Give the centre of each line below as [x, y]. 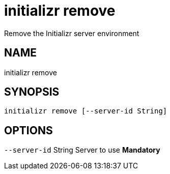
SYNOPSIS [32, 92]
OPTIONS [29, 130]
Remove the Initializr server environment [72, 33]
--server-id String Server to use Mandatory [82, 150]
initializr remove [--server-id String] [86, 111]
